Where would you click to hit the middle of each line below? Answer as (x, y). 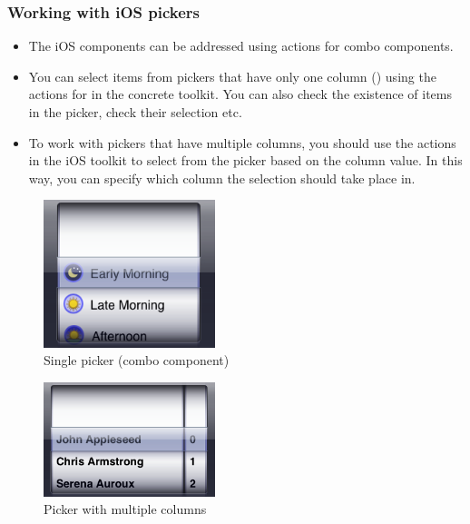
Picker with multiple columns (125, 509)
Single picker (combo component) (137, 360)
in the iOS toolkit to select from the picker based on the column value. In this (245, 160)
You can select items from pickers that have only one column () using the (232, 76)
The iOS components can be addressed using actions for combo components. (241, 46)
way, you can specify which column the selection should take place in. (222, 178)
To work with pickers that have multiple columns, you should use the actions (242, 142)
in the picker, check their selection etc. (135, 112)
